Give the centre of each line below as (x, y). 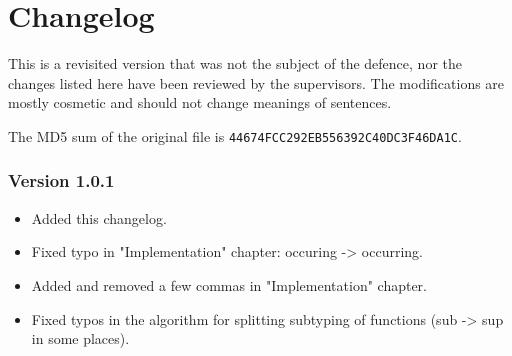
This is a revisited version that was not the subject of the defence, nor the (235, 63)
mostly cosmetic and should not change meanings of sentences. (200, 102)
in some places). (80, 338)
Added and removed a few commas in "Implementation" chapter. (229, 284)
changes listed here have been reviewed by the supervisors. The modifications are (256, 82)
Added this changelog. (99, 217)
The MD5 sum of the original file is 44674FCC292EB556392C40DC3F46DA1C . (235, 135)
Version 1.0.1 (61, 180)
